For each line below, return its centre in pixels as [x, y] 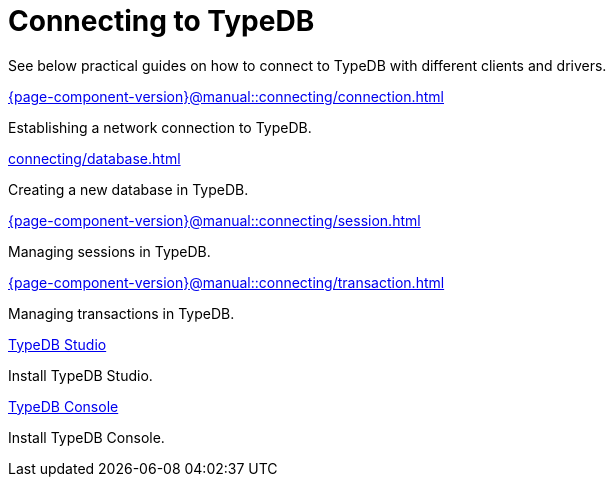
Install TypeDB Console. [86, 437]
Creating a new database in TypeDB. [128, 189]
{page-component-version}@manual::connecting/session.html [214, 220]
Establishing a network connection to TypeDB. [160, 127]
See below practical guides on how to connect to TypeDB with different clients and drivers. [307, 65]
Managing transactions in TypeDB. [121, 313]
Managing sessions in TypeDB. [109, 251]
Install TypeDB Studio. [80, 375]
